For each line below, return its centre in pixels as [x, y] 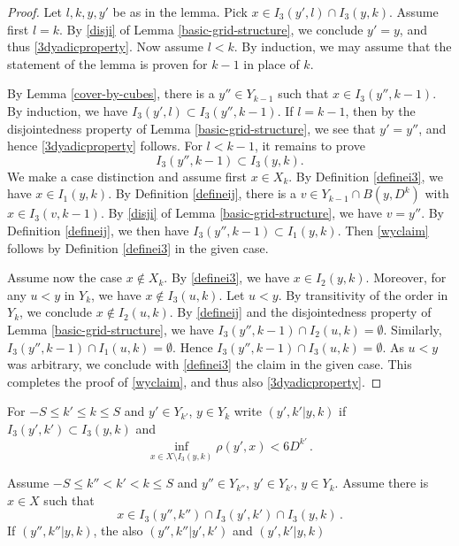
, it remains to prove [310, 146]
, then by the [380, 110]
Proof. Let [34, 12]
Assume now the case [65, 277]
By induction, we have [68, 110]
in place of [272, 63]
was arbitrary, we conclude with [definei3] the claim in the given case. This [210, 364]
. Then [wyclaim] [383, 230]
